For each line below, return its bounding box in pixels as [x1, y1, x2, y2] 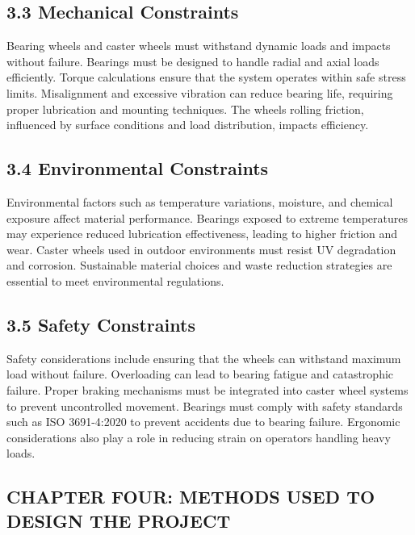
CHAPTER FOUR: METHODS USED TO [6, 484, 375, 509]
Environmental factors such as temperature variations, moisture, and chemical [6, 193, 393, 210]
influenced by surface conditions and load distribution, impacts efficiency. [6, 116, 369, 133]
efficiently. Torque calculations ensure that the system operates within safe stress [6, 69, 406, 86]
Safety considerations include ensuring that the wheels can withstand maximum [6, 349, 401, 366]
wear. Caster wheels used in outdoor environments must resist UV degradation [6, 240, 396, 257]
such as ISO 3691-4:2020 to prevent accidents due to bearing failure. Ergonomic [6, 413, 400, 430]
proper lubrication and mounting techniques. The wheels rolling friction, [6, 100, 364, 117]
